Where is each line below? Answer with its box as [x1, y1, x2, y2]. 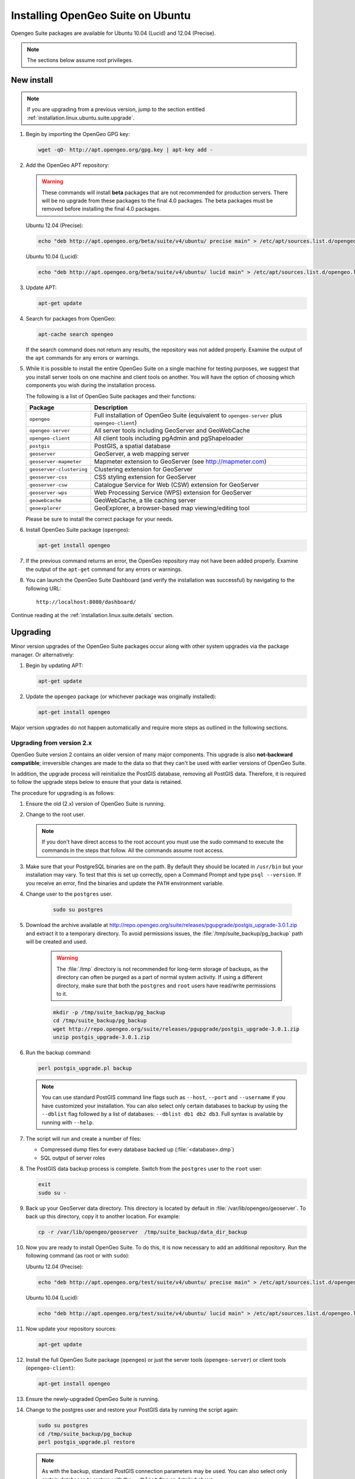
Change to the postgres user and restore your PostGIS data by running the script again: [25, 1406, 239, 1413]
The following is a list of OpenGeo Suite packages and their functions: [25, 392, 196, 399]
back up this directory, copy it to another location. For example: [25, 1213, 180, 1220]
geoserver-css [29, 474, 67, 480]
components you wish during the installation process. [25, 382, 156, 389]
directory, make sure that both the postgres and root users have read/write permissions [56, 982, 276, 989]
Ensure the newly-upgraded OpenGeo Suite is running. [25, 1395, 160, 1402]
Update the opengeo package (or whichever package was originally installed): [25, 693, 217, 700]
